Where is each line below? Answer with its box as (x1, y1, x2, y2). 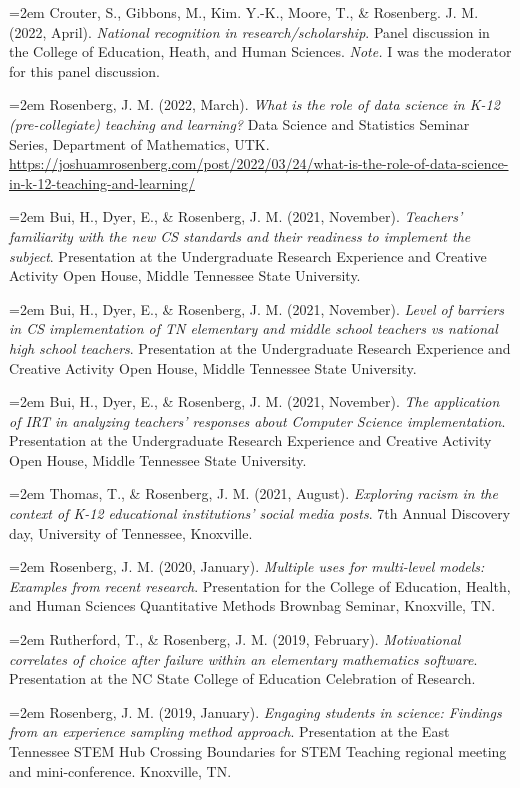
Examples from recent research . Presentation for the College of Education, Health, (9, 575, 511, 596)
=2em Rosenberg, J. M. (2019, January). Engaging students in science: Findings (9, 701, 502, 722)
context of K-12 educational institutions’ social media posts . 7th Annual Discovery (9, 503, 511, 524)
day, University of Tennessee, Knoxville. (9, 522, 253, 543)
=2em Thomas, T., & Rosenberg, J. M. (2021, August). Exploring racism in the (9, 483, 498, 504)
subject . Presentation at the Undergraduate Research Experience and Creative (9, 245, 487, 266)
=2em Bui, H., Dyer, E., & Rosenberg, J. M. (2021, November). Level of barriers (9, 298, 505, 319)
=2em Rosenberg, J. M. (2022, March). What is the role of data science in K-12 (9, 94, 500, 115)
